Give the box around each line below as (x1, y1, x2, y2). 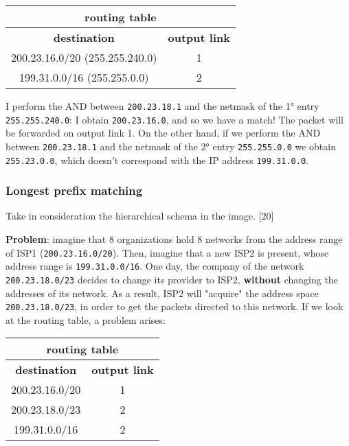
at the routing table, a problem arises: (5, 312, 166, 327)
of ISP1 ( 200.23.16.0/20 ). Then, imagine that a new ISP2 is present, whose (5, 245, 329, 259)
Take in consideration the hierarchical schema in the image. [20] (5, 209, 274, 223)
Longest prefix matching (5, 182, 143, 199)
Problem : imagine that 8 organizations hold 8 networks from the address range (5, 232, 343, 246)
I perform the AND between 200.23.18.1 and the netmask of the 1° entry (5, 99, 319, 113)
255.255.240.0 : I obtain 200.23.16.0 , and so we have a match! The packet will (5, 112, 344, 126)
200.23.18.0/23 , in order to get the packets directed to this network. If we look (5, 299, 344, 314)
